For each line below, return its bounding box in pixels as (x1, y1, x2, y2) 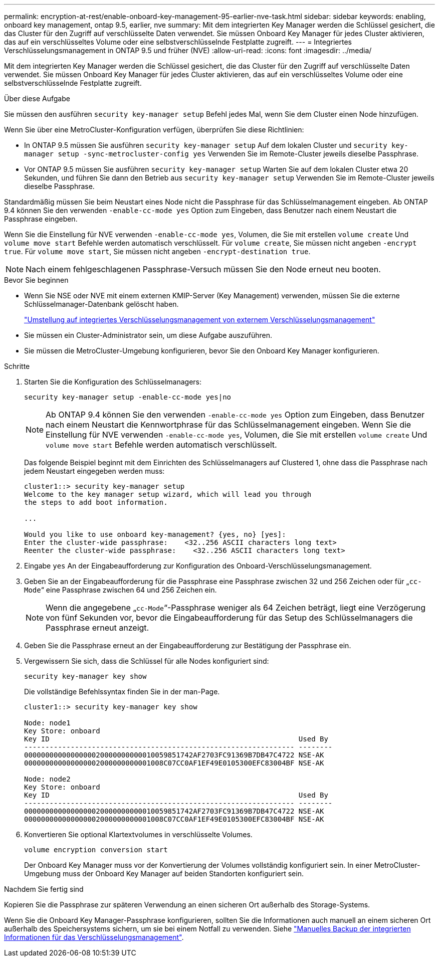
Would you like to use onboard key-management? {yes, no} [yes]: (24, 530, 286, 538)
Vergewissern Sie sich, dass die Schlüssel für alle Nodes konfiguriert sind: (24, 657, 269, 665)
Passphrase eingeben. (4, 215, 78, 223)
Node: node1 (24, 719, 71, 727)
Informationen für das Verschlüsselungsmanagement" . (4, 933, 184, 941)
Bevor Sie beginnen (4, 276, 69, 284)
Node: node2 (24, 775, 71, 783)
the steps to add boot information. (24, 498, 168, 506)
